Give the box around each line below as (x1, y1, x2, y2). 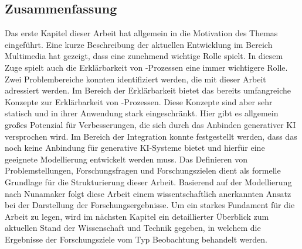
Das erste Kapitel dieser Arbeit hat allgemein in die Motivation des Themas (5, 27, 278, 39)
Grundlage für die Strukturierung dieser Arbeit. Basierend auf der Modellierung (5, 175, 292, 188)
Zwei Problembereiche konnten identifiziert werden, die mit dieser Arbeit (5, 72, 266, 85)
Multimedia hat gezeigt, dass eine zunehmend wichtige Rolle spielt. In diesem (5, 50, 283, 62)
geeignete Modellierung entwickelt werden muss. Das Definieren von (5, 153, 248, 165)
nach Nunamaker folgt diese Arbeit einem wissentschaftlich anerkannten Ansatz (5, 187, 291, 199)
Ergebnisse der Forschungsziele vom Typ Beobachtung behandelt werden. (5, 233, 267, 245)
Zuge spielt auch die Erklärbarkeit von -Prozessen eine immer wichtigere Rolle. (5, 61, 288, 73)
